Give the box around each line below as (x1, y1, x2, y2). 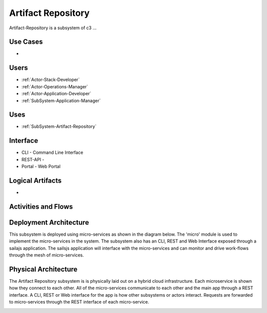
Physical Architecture (9, 265, 78, 273)
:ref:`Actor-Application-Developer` (21, 91, 91, 97)
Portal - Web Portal (21, 164, 61, 170)
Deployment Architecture (9, 218, 89, 227)
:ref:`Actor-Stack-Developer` (21, 77, 80, 83)
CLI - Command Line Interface (21, 149, 84, 156)
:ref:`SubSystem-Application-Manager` (21, 97, 101, 104)
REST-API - (21, 156, 44, 162)
